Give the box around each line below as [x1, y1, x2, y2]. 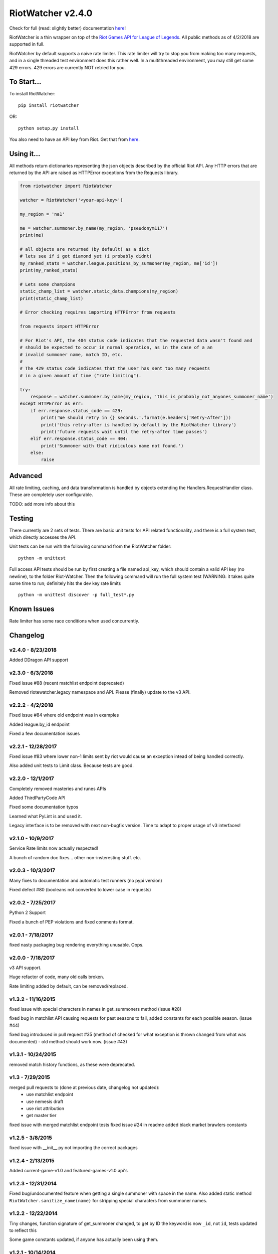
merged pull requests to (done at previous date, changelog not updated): [9, 1084, 160, 1090]
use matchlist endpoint [26, 1091, 74, 1098]
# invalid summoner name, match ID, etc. [20, 352, 123, 357]
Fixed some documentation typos [9, 804, 79, 810]
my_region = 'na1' [20, 211, 65, 217]
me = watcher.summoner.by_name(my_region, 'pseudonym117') [20, 225, 168, 231]
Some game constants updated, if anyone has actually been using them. [9, 1236, 159, 1242]
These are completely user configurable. [9, 492, 94, 498]
